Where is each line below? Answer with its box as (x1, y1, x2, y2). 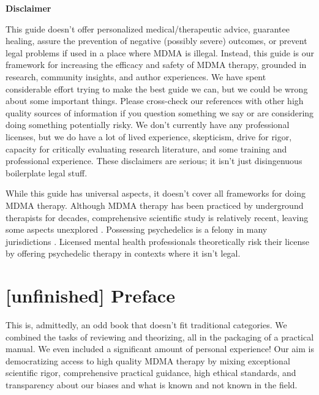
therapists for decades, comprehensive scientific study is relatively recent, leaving (6, 211, 309, 224)
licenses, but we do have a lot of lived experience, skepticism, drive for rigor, (6, 130, 292, 143)
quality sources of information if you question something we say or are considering (6, 106, 314, 119)
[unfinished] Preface (6, 283, 175, 308)
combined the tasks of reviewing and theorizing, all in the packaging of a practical (6, 330, 314, 343)
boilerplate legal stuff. (6, 166, 88, 179)
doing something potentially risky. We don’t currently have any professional (6, 118, 290, 131)
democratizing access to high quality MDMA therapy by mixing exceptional (6, 354, 290, 367)
